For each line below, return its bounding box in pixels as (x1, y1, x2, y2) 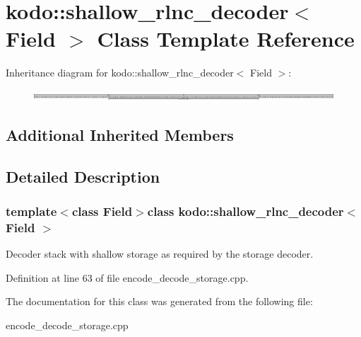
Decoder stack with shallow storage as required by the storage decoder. (6, 246, 314, 261)
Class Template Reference (97, 24, 355, 53)
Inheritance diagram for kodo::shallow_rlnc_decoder (6, 65, 234, 80)
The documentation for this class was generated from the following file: (6, 294, 313, 309)
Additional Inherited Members (6, 123, 234, 145)
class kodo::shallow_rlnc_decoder (147, 202, 344, 219)
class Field (71, 202, 133, 219)
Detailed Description (6, 165, 160, 187)
